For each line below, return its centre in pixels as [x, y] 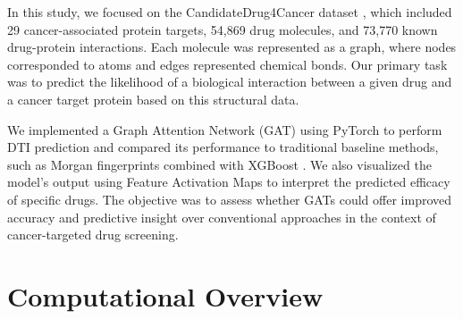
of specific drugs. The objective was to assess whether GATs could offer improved [230, 199]
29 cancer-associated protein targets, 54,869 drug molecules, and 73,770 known [223, 29]
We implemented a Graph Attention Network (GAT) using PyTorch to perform [225, 129]
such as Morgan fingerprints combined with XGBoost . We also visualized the [219, 164]
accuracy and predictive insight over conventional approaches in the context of [222, 217]
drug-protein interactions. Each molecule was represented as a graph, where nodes [232, 47]
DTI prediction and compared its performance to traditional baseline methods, [223, 147]
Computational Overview [165, 295]
